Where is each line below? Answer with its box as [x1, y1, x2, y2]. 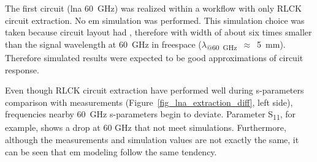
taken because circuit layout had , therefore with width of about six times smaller [5, 26, 312, 39]
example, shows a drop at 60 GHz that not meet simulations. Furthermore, [5, 121, 286, 134]
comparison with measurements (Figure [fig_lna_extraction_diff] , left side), [5, 95, 293, 108]
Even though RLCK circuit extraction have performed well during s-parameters [5, 84, 304, 97]
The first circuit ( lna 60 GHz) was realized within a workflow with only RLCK [5, 2, 302, 14]
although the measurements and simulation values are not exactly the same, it [5, 133, 299, 145]
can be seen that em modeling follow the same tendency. [5, 145, 217, 158]
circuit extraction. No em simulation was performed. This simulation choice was [5, 13, 305, 26]
